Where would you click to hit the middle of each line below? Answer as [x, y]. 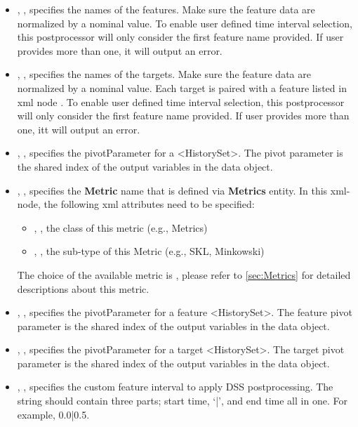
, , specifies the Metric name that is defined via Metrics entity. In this [172, 190]
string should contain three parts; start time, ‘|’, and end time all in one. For [182, 401]
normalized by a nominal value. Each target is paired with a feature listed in [182, 87]
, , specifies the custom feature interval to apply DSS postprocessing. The [175, 387]
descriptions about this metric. [83, 288]
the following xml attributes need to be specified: [149, 204]
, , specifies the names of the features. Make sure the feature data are [166, 9]
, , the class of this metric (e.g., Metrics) [121, 227]
